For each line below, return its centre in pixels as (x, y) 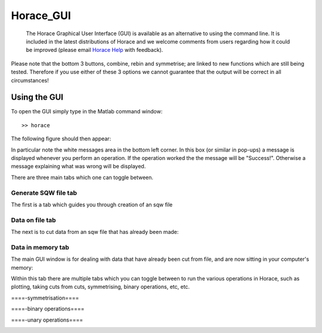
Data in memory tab (40, 247)
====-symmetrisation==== (45, 298)
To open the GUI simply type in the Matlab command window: (87, 112)
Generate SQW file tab (44, 193)
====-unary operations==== (47, 320)
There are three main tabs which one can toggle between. (82, 177)
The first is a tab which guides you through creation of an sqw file (92, 204)
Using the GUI (37, 98)
